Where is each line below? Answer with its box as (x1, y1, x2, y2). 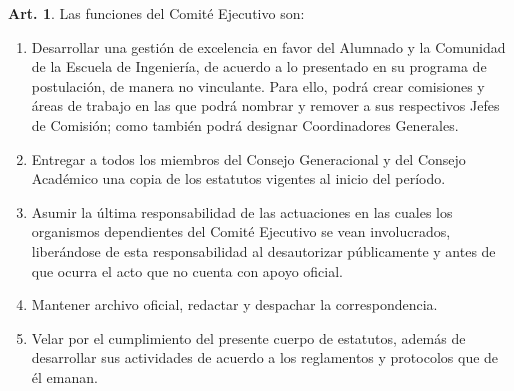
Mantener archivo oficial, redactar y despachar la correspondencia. (31, 294, 438, 315)
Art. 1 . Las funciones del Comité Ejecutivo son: (8, 3, 305, 23)
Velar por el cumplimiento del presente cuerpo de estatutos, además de (31, 327, 466, 348)
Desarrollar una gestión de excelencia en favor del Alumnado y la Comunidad (31, 36, 506, 57)
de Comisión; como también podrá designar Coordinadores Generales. (31, 114, 459, 135)
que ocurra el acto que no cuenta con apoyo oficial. (31, 260, 343, 281)
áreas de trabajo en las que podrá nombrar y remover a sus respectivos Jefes (31, 95, 500, 116)
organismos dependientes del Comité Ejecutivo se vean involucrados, (31, 221, 451, 242)
